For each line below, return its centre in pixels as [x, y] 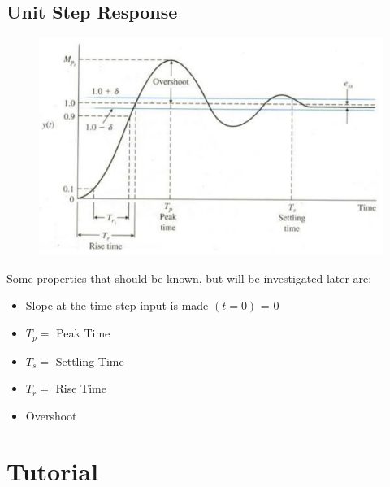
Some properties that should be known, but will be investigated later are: [189, 278]
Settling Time [90, 361]
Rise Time [81, 388]
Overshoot [51, 415]
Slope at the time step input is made [117, 305]
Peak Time [83, 333]
